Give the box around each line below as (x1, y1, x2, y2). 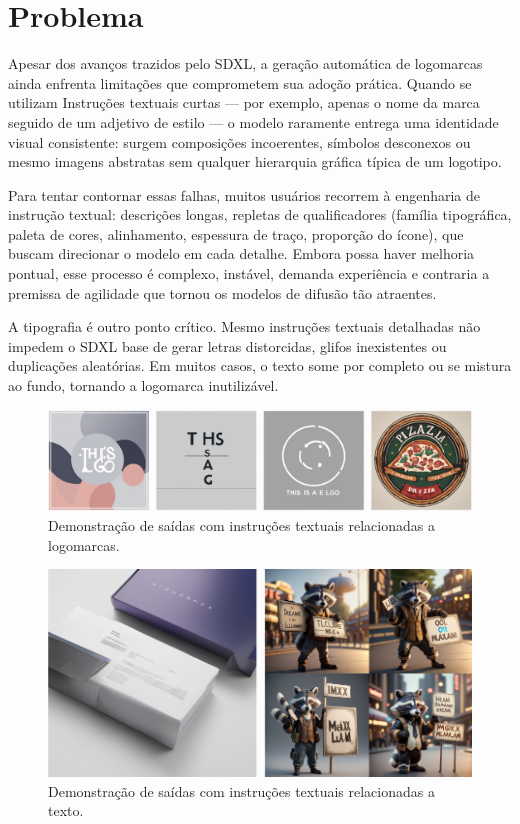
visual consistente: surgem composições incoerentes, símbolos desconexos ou (8, 131, 471, 152)
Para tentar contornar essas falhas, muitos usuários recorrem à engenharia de (8, 184, 481, 205)
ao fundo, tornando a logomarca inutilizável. (8, 375, 279, 396)
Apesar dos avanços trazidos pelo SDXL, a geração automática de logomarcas (8, 53, 483, 74)
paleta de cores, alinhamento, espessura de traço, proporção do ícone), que (8, 223, 464, 244)
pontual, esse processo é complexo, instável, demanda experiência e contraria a (8, 263, 490, 284)
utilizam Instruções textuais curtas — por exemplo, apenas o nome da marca (8, 92, 480, 113)
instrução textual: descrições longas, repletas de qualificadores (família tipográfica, (8, 204, 512, 225)
